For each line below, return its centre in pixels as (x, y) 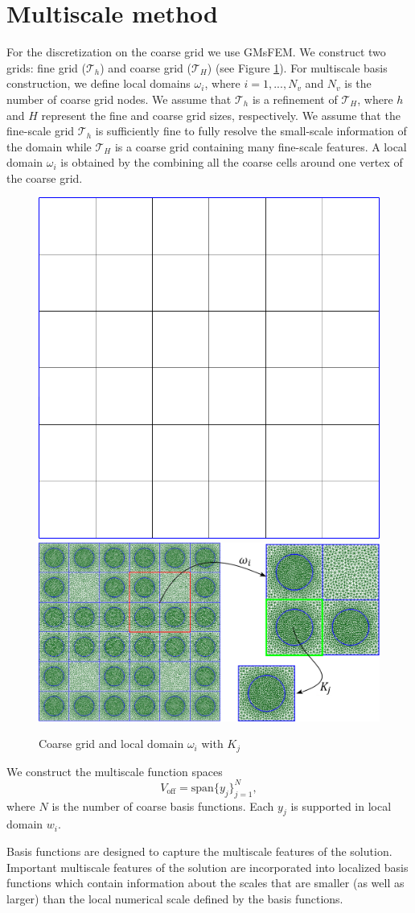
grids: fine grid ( (46, 67)
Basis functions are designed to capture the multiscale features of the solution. (199, 851)
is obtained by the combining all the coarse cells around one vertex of (232, 162)
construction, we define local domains (99, 83)
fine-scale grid (41, 131)
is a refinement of (295, 99)
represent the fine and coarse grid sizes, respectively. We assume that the (221, 115)
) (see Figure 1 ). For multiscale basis (297, 67)
